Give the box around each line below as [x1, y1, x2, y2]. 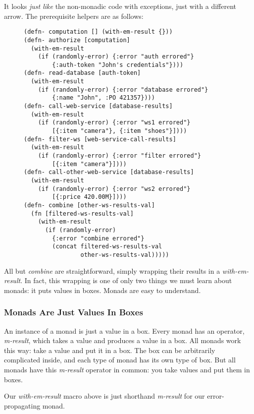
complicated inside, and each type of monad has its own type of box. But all [4, 355, 236, 365]
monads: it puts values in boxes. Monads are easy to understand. [4, 285, 201, 295]
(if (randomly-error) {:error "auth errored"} [38, 53, 194, 60]
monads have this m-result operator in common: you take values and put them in [4, 364, 250, 374]
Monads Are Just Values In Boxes [4, 306, 143, 318]
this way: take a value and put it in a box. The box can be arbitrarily [4, 345, 215, 355]
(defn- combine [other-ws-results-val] [24, 201, 155, 209]
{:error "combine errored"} [52, 235, 145, 242]
